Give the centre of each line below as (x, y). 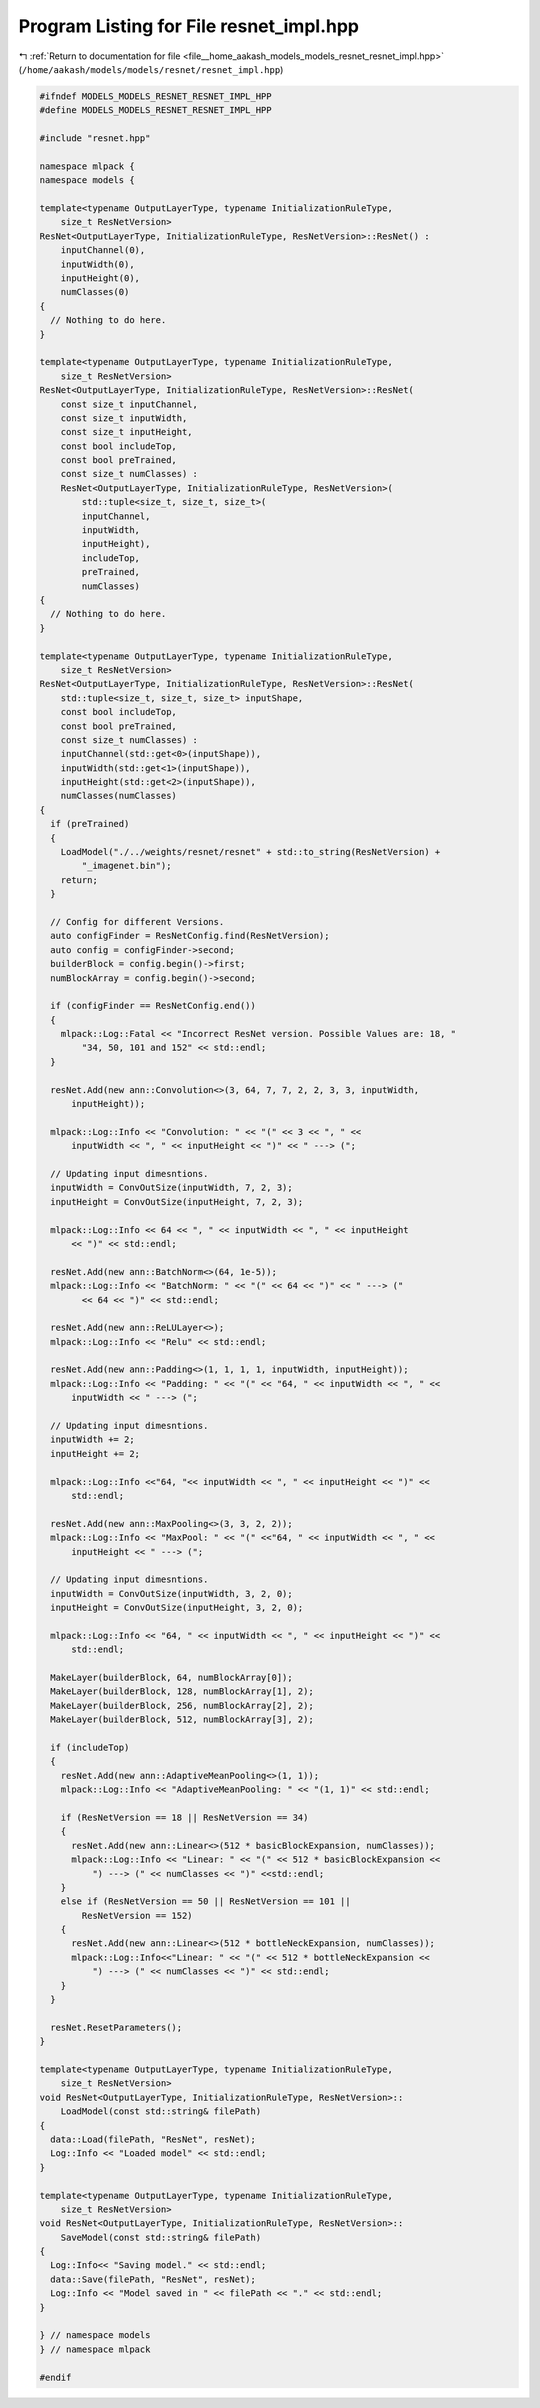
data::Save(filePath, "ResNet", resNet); (153, 2279)
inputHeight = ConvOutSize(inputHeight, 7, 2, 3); (177, 1201)
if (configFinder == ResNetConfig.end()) (153, 1006)
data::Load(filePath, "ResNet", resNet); (153, 2139)
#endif (55, 2377)
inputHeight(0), (100, 278)
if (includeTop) (90, 1748)
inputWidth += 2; (92, 1439)
